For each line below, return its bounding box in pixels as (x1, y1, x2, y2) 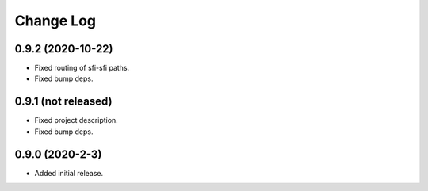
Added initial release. (34, 168, 104, 178)
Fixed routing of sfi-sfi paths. (34, 63, 130, 73)
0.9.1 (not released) (14, 95, 113, 109)
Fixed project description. (34, 116, 118, 125)
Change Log (14, 12, 97, 29)
